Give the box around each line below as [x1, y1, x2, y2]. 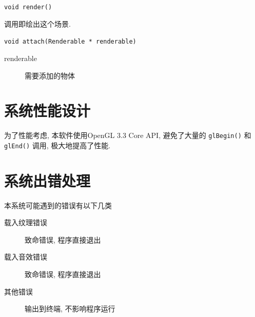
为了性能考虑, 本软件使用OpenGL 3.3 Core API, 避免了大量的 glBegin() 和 [4, 130, 251, 141]
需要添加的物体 [25, 70, 75, 81]
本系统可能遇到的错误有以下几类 [4, 200, 112, 210]
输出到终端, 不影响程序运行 [25, 303, 115, 314]
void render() [4, 4, 52, 11]
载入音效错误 [4, 251, 47, 262]
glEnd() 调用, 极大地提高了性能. [4, 140, 111, 150]
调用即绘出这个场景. [4, 18, 71, 29]
